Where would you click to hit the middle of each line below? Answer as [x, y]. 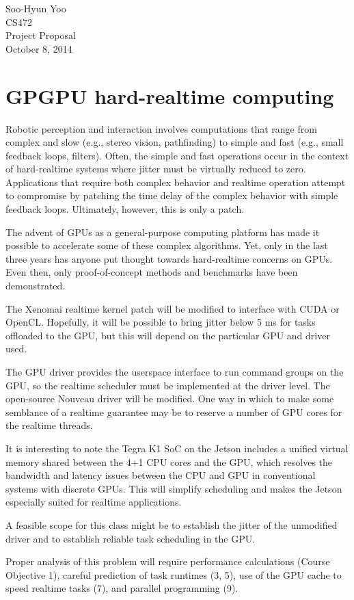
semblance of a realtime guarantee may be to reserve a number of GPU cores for [174, 412]
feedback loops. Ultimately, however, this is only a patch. [125, 209]
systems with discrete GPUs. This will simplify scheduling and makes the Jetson [174, 488]
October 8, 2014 [39, 48]
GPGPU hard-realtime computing [170, 95]
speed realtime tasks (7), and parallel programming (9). [122, 588]
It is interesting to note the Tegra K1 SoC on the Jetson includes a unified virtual [177, 448]
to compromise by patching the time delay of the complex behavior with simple [172, 195]
